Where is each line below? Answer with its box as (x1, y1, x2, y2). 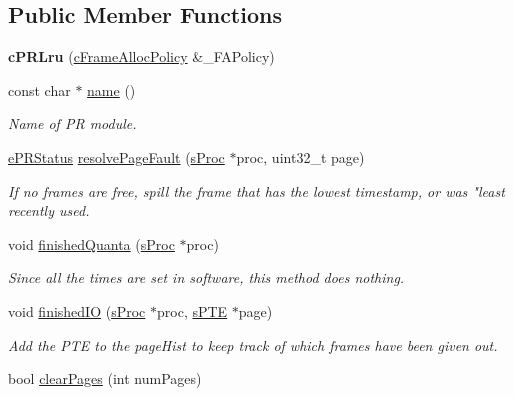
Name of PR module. (8, 113, 137, 134)
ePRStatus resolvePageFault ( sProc (8, 146, 225, 167)
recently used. (8, 200, 90, 221)
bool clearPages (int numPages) (8, 368, 202, 389)
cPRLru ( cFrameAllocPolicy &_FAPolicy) (8, 46, 275, 67)
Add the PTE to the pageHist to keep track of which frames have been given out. (8, 334, 498, 355)
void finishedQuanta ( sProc (8, 233, 175, 254)
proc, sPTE (157, 300, 228, 321)
